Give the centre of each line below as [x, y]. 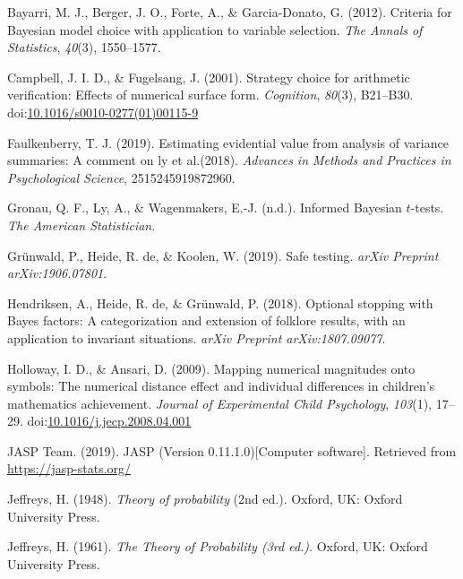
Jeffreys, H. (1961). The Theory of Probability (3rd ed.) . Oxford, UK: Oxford [218, 546]
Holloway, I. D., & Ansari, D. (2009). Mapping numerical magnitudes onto [211, 368]
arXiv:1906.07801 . [57, 273]
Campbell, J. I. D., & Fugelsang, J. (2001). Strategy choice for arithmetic [209, 77]
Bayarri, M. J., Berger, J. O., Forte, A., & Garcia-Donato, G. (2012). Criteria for [230, 12]
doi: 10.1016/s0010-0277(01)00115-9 [103, 112]
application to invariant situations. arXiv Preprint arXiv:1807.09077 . [197, 337]
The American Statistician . [81, 225]
